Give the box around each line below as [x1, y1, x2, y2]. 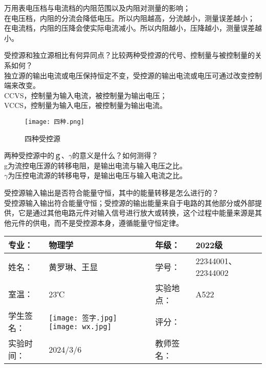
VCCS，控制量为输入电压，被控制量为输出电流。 [4, 100, 167, 111]
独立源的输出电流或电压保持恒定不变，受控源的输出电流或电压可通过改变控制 [4, 70, 262, 80]
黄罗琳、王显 [49, 261, 98, 273]
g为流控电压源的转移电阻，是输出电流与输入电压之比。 [4, 160, 187, 170]
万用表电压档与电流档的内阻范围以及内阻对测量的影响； [4, 3, 190, 13]
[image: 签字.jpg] [49, 314, 117, 322]
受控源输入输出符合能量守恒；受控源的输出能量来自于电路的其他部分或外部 [4, 197, 255, 208]
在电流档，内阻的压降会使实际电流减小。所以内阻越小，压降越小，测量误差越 [4, 23, 262, 33]
